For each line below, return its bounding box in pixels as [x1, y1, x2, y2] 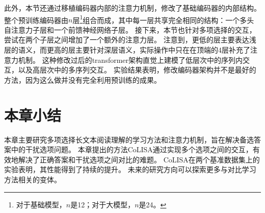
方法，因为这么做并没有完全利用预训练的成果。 [4, 74, 161, 85]
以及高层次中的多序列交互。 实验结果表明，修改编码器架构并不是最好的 [18, 64, 256, 75]
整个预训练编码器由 [4, 14, 68, 25]
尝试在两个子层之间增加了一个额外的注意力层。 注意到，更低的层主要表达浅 [4, 34, 256, 45]
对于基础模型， [16, 199, 66, 209]
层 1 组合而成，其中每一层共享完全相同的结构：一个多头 [72, 13, 254, 25]
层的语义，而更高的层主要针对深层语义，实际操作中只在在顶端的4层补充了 [4, 44, 250, 55]
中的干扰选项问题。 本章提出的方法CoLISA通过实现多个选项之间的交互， [11, 144, 253, 155]
